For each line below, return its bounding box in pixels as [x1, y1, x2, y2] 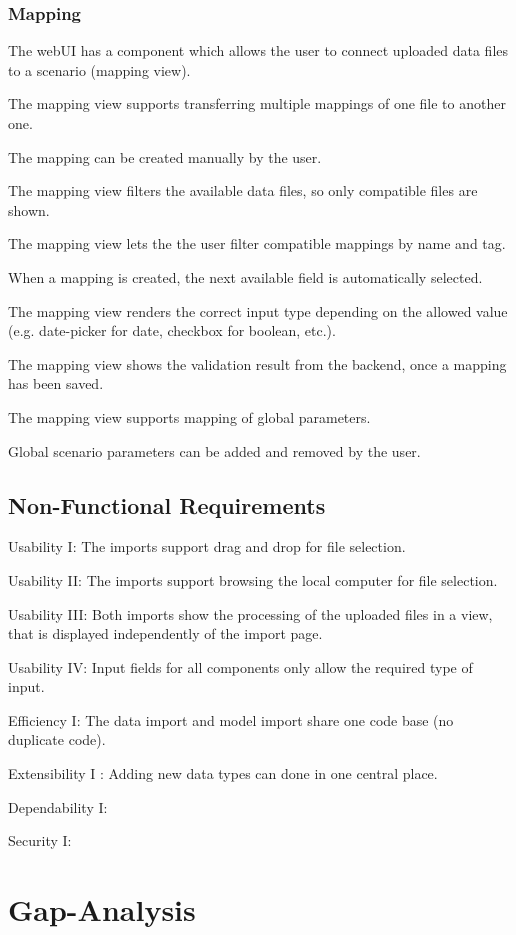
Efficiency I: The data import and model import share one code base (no [8, 709, 454, 730]
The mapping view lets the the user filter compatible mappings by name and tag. [8, 233, 506, 254]
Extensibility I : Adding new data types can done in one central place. [8, 763, 438, 784]
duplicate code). [8, 729, 106, 750]
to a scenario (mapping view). [8, 59, 191, 80]
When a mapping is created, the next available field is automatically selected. [8, 266, 483, 287]
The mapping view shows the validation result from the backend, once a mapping [8, 353, 507, 374]
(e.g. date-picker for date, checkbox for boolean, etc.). [8, 320, 336, 341]
